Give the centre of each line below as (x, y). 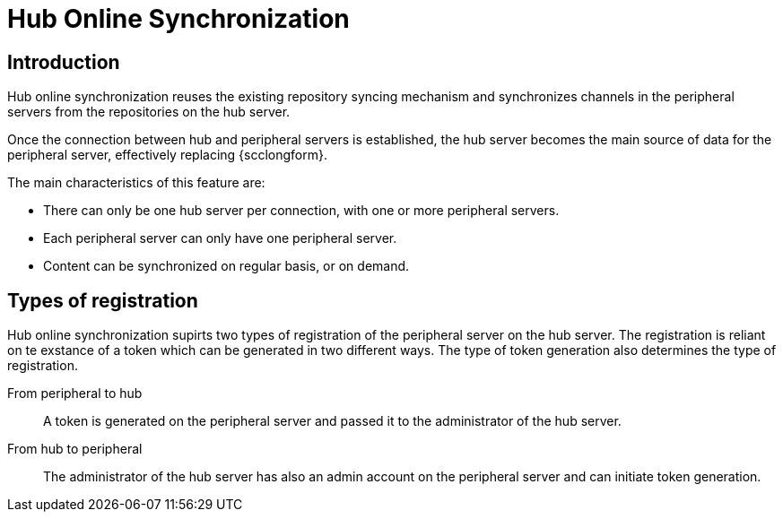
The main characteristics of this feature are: (136, 183)
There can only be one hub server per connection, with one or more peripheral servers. (301, 211)
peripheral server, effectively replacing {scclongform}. (168, 155)
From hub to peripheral (75, 449)
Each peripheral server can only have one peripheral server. (220, 238)
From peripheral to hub (75, 394)
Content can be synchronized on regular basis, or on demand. (226, 266)
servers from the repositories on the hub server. (149, 112)
